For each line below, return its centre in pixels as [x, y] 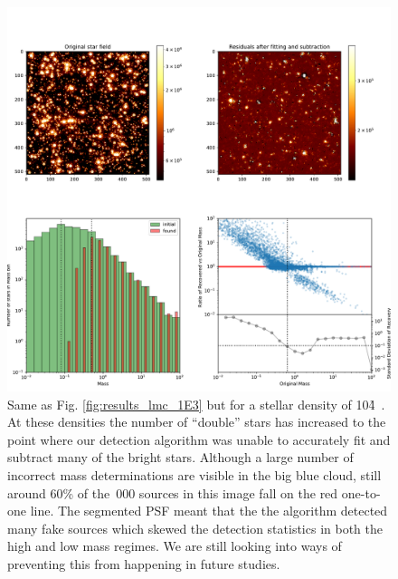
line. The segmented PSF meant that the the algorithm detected [209, 511]
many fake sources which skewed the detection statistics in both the [195, 528]
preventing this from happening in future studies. [144, 563]
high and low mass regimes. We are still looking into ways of [175, 546]
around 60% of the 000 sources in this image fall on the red [173, 492]
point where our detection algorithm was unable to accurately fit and [199, 439]
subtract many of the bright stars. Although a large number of [180, 457]
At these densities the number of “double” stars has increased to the [197, 422]
